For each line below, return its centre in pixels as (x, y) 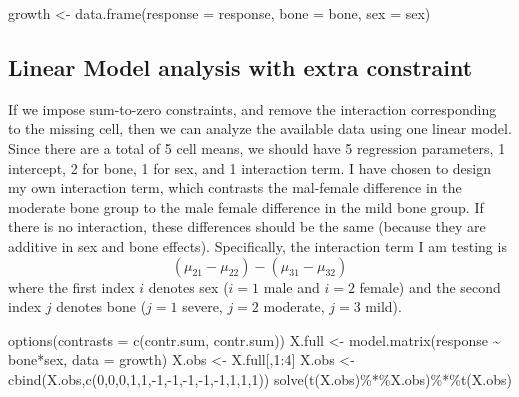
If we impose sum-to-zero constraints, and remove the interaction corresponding (252, 108)
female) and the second (430, 286)
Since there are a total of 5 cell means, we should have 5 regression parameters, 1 (257, 147)
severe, (202, 306)
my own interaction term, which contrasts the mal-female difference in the (235, 187)
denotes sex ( (188, 286)
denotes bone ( (101, 306)
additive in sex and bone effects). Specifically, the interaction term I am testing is (257, 245)
